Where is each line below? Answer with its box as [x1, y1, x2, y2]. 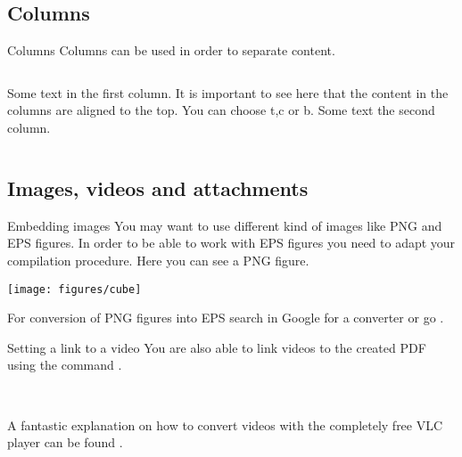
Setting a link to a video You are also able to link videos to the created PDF [7, 338, 426, 356]
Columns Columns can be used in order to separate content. [7, 41, 335, 60]
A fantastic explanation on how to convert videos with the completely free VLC [7, 415, 443, 434]
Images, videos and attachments [7, 174, 309, 201]
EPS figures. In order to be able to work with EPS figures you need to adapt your [7, 233, 456, 252]
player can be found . [7, 433, 123, 452]
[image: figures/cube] [7, 282, 142, 296]
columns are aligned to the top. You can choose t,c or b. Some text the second [7, 101, 435, 119]
